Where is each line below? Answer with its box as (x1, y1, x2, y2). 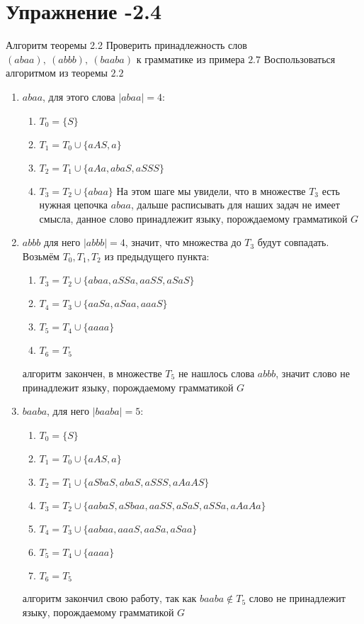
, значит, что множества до (125, 235, 241, 250)
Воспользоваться (263, 51, 336, 66)
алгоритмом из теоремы (6, 65, 108, 80)
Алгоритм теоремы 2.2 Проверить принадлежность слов (6, 38, 247, 52)
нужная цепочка (39, 197, 108, 212)
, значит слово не (275, 365, 350, 380)
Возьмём (22, 248, 59, 263)
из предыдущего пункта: (104, 248, 210, 263)
